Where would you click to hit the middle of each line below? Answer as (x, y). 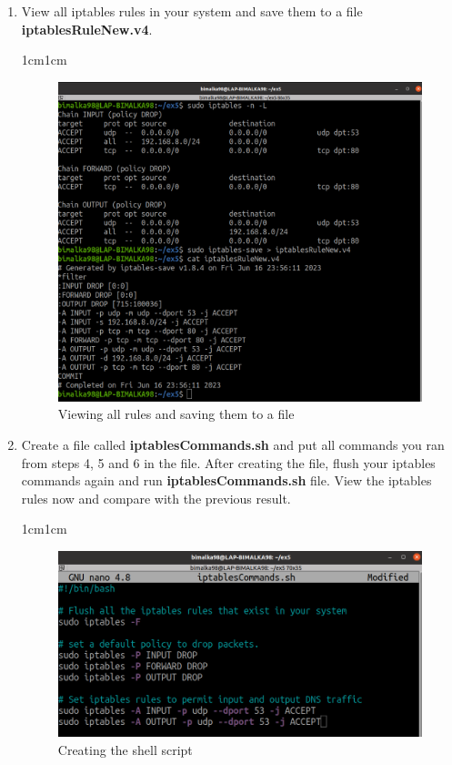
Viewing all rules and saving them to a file (176, 414)
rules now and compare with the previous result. (156, 498)
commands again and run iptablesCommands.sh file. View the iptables (226, 480)
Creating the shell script (125, 749)
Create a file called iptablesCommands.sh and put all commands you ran (233, 444)
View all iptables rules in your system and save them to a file (192, 11)
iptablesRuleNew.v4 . (87, 29)
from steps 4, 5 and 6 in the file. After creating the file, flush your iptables (228, 462)
